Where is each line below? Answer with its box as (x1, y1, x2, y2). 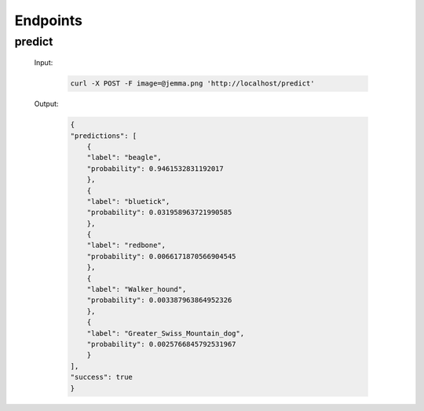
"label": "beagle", (86, 153, 163, 162)
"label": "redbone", (86, 241, 166, 250)
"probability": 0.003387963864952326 (86, 296, 232, 305)
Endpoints (14, 12, 82, 29)
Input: (34, 58, 53, 67)
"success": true (70, 373, 133, 382)
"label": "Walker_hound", (86, 285, 187, 294)
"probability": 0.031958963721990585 (86, 208, 232, 217)
